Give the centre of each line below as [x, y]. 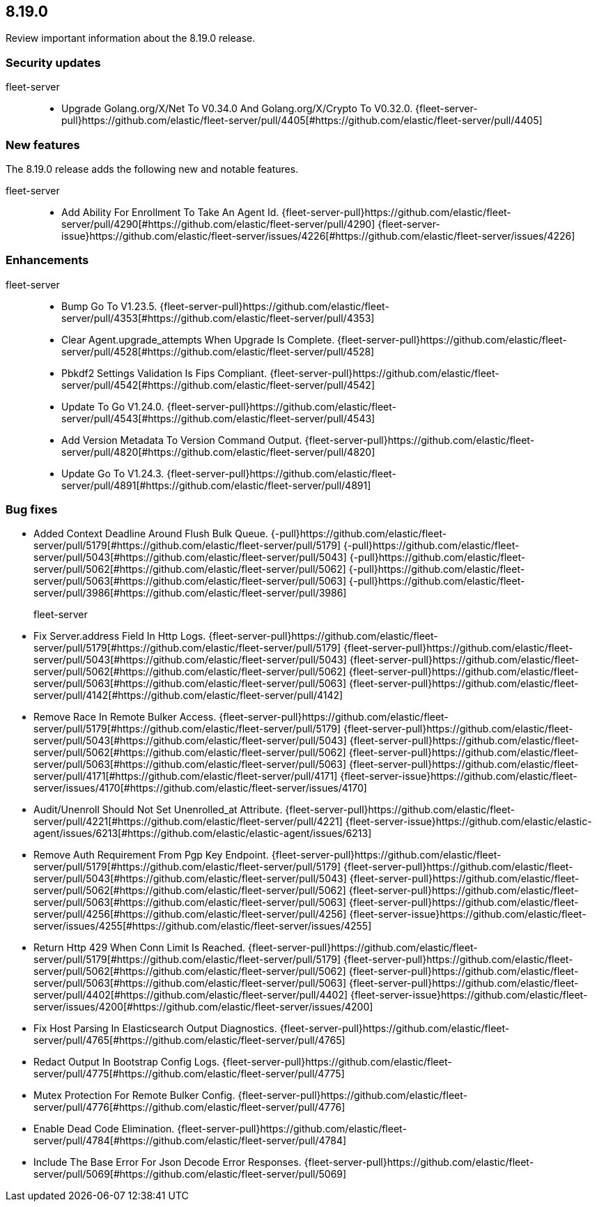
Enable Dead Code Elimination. [104, 1129]
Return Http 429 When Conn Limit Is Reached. [140, 948]
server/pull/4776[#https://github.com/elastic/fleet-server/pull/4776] [189, 1107]
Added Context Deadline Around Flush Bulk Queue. [151, 534]
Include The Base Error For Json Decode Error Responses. [168, 1162]
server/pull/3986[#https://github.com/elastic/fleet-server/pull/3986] [190, 593]
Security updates [53, 62]
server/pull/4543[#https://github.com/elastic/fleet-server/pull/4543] [218, 418]
